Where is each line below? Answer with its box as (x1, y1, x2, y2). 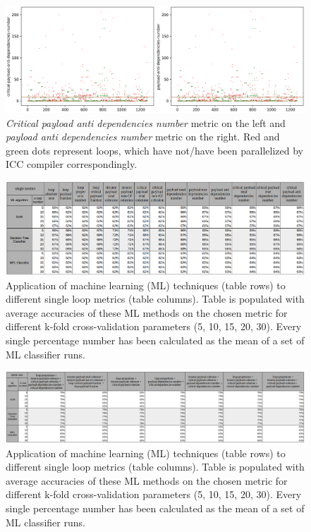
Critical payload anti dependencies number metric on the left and (6, 115, 286, 130)
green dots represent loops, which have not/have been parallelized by (6, 143, 303, 157)
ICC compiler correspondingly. (6, 157, 138, 171)
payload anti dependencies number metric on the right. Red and (6, 129, 280, 144)
